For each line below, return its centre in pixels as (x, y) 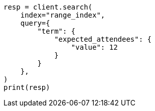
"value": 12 (94, 47)
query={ (35, 23)
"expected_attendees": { (103, 39)
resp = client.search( (48, 7)
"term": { (56, 31)
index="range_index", (63, 15)
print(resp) (27, 87)
